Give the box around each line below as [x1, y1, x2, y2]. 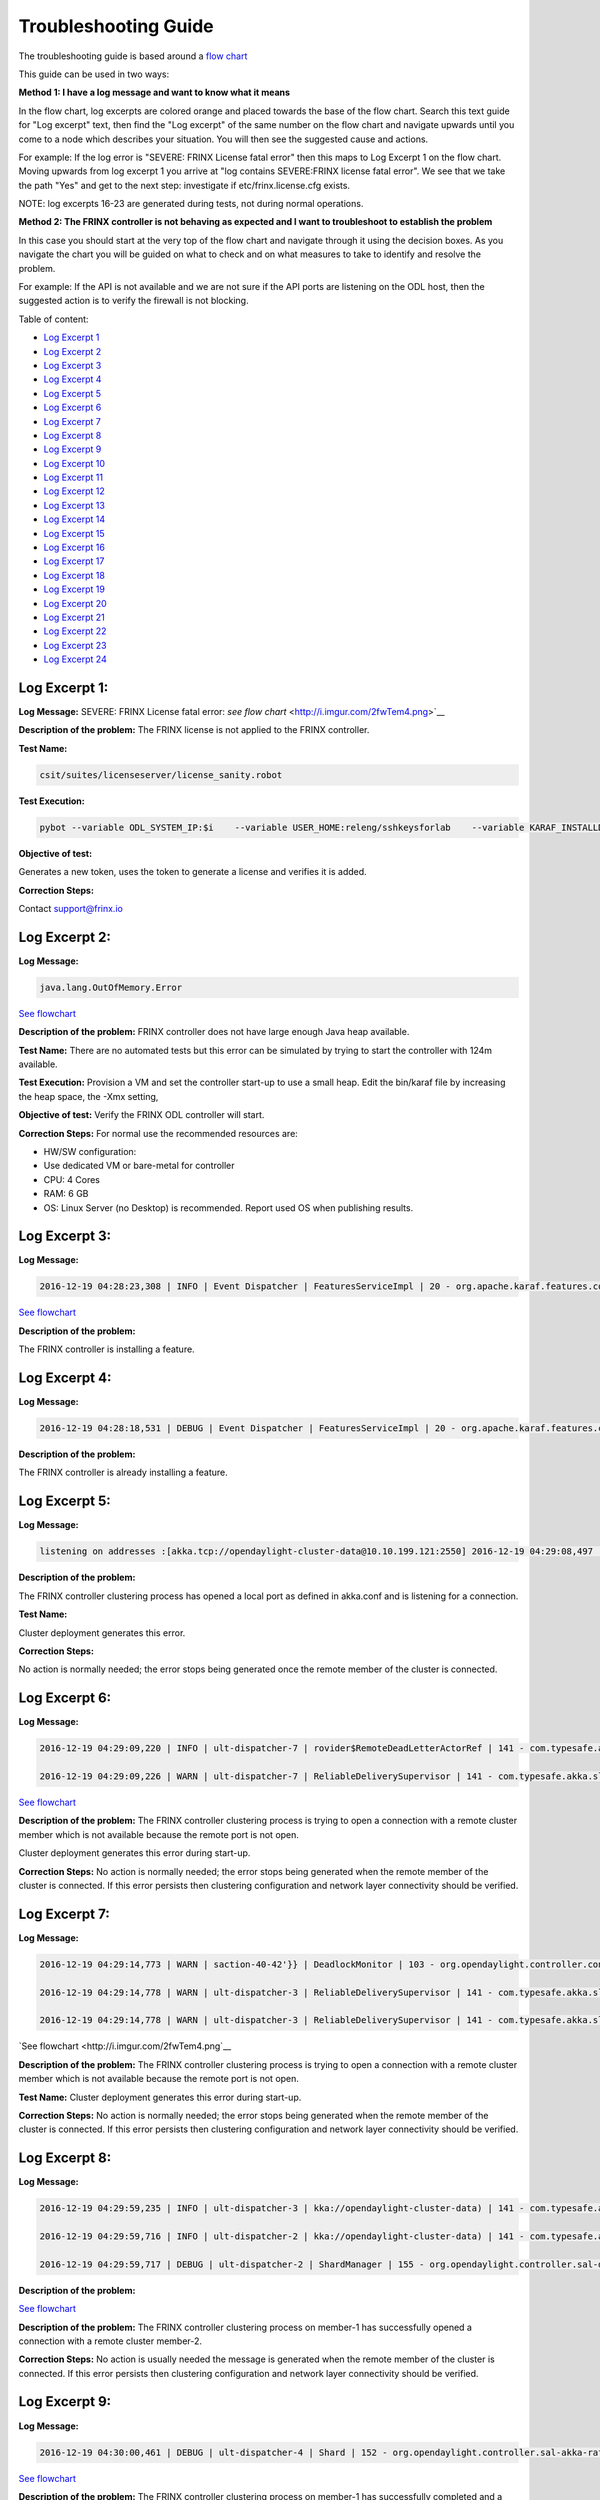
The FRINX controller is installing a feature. [18, 1343, 195, 1355]
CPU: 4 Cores [43, 1173, 100, 1185]
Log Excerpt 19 [43, 583, 105, 595]
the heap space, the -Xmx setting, [18, 1090, 159, 1102]
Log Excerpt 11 [43, 471, 104, 484]
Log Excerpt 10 [43, 457, 105, 469]
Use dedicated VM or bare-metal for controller [43, 1160, 235, 1172]
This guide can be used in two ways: [18, 68, 170, 80]
